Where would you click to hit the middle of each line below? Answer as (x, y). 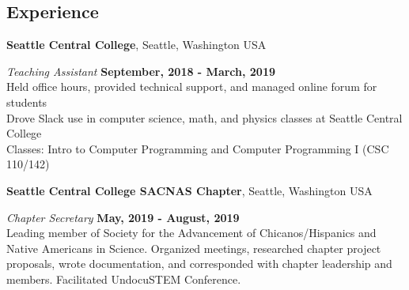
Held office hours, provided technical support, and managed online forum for (192, 87)
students (27, 102)
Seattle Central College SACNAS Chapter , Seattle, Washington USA (189, 190)
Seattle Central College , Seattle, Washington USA (136, 45)
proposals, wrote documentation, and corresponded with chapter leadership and (199, 264)
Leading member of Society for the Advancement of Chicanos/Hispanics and (191, 233)
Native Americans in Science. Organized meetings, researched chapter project (194, 248)
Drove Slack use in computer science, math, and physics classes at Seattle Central (204, 117)
